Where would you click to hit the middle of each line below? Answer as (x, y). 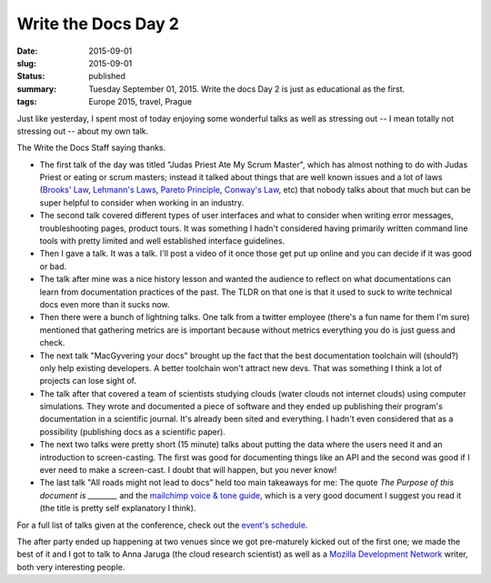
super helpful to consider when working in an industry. (142, 202)
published (107, 76)
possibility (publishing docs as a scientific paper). (133, 431)
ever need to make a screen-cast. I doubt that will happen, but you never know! (188, 470)
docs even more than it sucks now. (105, 304)
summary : (37, 89)
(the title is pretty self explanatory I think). (118, 508)
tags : (27, 102)
